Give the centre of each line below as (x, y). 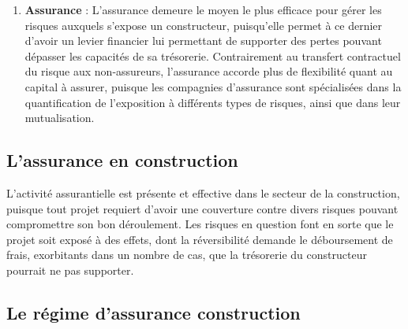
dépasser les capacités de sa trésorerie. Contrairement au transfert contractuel (213, 55)
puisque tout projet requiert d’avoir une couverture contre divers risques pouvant (202, 208)
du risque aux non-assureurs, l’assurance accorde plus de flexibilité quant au (209, 71)
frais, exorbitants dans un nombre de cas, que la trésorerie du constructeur (187, 255)
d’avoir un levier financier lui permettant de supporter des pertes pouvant (203, 41)
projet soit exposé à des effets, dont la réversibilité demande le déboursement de (200, 239)
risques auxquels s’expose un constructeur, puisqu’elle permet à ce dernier (204, 25)
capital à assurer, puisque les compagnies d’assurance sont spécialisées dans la (213, 86)
